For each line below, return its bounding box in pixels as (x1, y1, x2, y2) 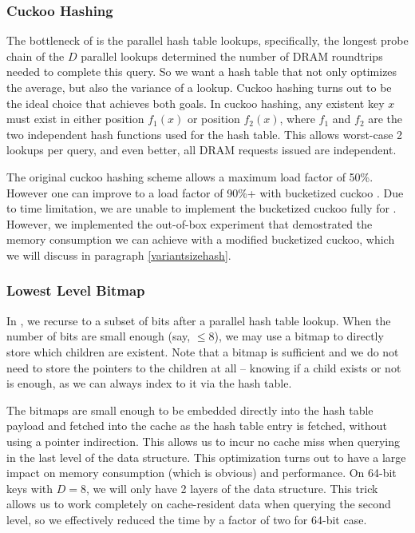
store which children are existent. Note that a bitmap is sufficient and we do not (6, 343, 399, 360)
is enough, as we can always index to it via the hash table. (6, 375, 292, 392)
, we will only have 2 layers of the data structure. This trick (85, 479, 378, 496)
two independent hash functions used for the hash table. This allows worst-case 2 (6, 125, 403, 142)
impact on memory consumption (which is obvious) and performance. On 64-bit (6, 464, 397, 481)
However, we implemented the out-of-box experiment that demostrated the (6, 215, 373, 232)
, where (279, 110, 315, 127)
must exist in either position (6, 110, 144, 127)
